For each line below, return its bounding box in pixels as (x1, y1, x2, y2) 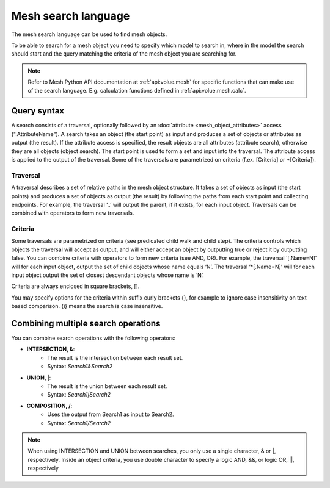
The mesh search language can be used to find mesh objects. (11, 30, 167, 38)
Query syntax (11, 106, 65, 116)
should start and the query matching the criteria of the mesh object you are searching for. (11, 50, 237, 57)
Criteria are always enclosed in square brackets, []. (11, 282, 140, 290)
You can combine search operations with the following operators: (11, 334, 176, 342)
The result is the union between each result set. (47, 382, 167, 390)
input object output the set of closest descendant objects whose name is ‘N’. (11, 271, 204, 279)
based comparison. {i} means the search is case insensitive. (11, 303, 163, 310)
